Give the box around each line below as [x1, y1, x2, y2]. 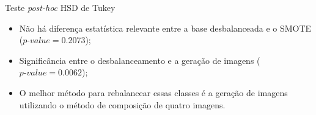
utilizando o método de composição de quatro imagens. [19, 98, 226, 111]
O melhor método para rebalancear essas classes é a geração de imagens [19, 86, 288, 99]
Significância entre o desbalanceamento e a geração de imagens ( [19, 54, 260, 66]
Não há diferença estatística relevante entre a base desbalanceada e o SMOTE [19, 21, 312, 34]
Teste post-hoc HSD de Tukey [5, 1, 116, 13]
